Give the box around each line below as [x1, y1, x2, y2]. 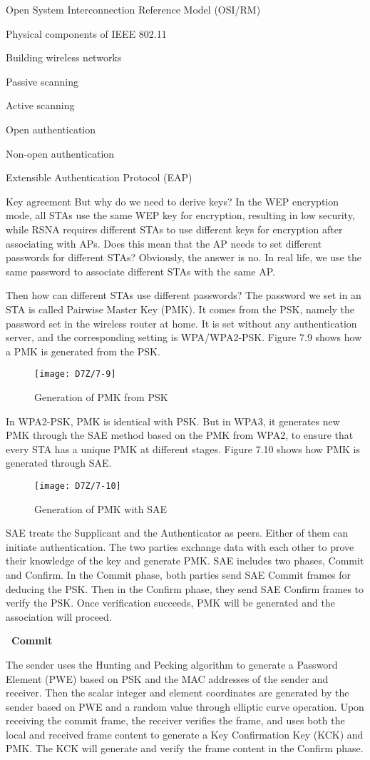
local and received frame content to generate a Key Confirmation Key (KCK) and [6, 726, 364, 741]
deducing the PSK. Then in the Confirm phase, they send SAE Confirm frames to [6, 581, 364, 596]
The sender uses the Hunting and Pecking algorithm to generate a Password [6, 657, 338, 672]
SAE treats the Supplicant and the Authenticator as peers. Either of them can [6, 525, 349, 540]
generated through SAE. [6, 455, 112, 470]
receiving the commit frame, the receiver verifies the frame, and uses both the [6, 713, 345, 728]
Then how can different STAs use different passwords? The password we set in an [6, 288, 361, 303]
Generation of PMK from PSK [34, 389, 168, 404]
